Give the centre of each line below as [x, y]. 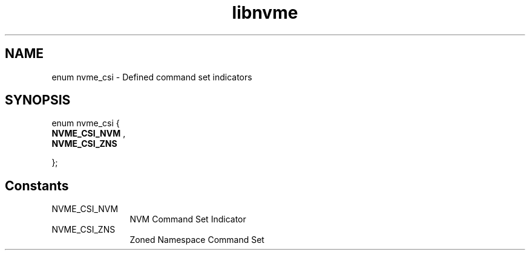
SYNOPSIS [38, 100]
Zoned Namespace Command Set [197, 240]
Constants [37, 186]
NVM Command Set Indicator [188, 219]
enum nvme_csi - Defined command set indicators [152, 77]
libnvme [265, 13]
